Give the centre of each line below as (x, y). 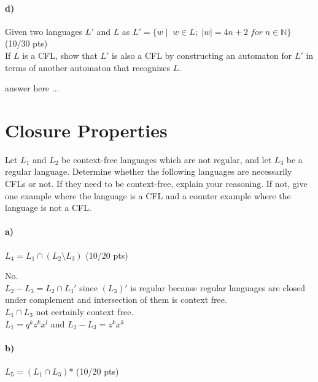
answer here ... (32, 88)
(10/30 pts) (26, 43)
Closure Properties (86, 130)
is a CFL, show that (60, 55)
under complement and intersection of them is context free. (116, 300)
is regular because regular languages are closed (218, 287)
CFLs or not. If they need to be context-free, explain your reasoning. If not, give (156, 184)
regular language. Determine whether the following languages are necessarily (149, 171)
